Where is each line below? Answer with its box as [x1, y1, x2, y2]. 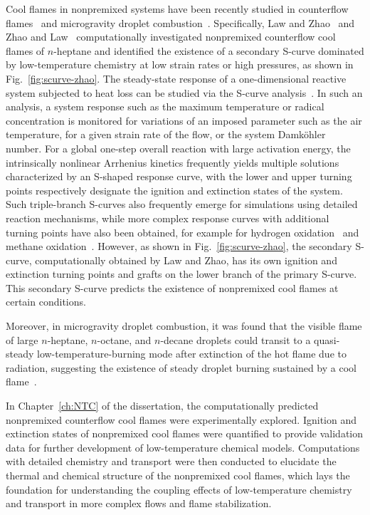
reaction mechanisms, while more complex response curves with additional [6, 210, 329, 225]
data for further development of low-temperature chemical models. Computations [6, 439, 360, 454]
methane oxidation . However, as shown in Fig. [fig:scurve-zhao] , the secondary [6, 239, 352, 254]
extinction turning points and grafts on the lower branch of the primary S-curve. [6, 266, 357, 281]
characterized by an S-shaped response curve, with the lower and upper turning [6, 169, 352, 184]
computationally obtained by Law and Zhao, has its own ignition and [35, 252, 337, 267]
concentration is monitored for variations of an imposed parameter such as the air [6, 113, 362, 128]
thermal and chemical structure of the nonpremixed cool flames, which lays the [6, 468, 350, 482]
